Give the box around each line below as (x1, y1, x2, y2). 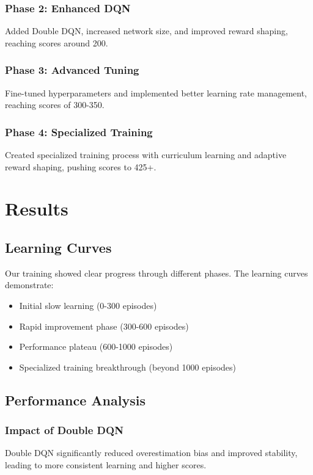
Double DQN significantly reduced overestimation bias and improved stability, (5, 446, 298, 459)
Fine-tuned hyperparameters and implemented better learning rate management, (5, 86, 307, 99)
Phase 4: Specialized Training (5, 124, 153, 139)
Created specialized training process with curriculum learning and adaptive (5, 148, 287, 161)
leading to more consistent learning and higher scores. (5, 458, 207, 471)
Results (5, 196, 68, 221)
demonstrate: (5, 278, 54, 291)
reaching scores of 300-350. (5, 98, 105, 111)
